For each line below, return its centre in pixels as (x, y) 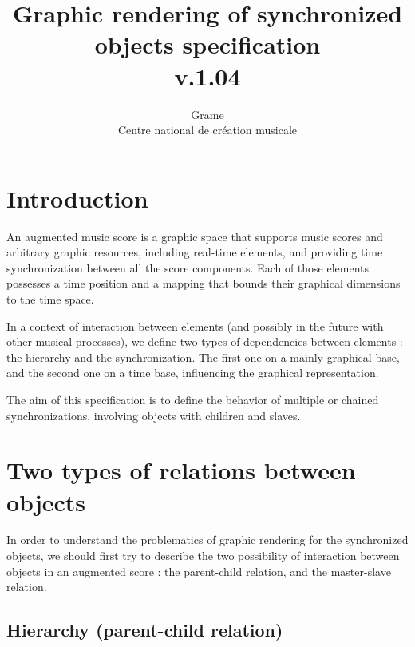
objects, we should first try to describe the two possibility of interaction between (203, 556)
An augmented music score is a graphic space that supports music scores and (195, 236)
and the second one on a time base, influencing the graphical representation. (193, 373)
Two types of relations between (181, 470)
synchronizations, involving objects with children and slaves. (154, 415)
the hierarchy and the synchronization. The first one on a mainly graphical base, (203, 357)
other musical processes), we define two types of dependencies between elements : (205, 341)
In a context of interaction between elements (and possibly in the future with (195, 325)
